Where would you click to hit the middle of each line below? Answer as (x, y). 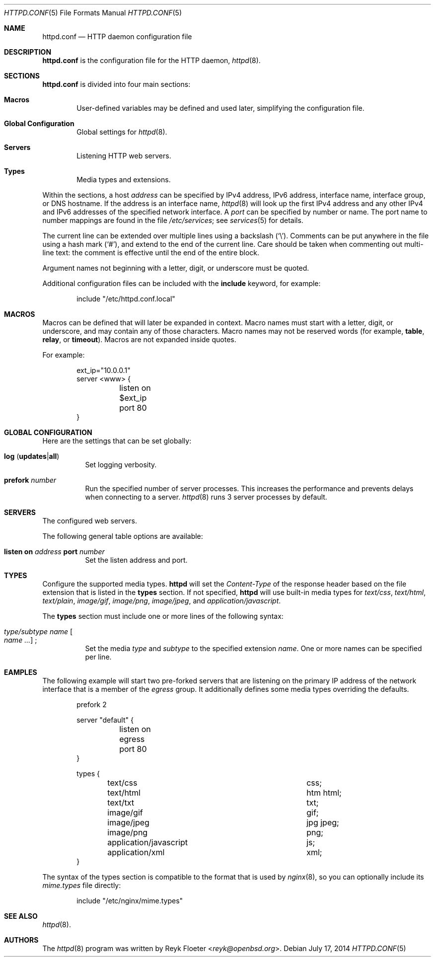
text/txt (121, 803)
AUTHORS (21, 940)
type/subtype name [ (38, 631)
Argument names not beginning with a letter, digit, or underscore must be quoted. (176, 268)
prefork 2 (92, 704)
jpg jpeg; (323, 822)
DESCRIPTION (28, 52)
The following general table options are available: (123, 536)
